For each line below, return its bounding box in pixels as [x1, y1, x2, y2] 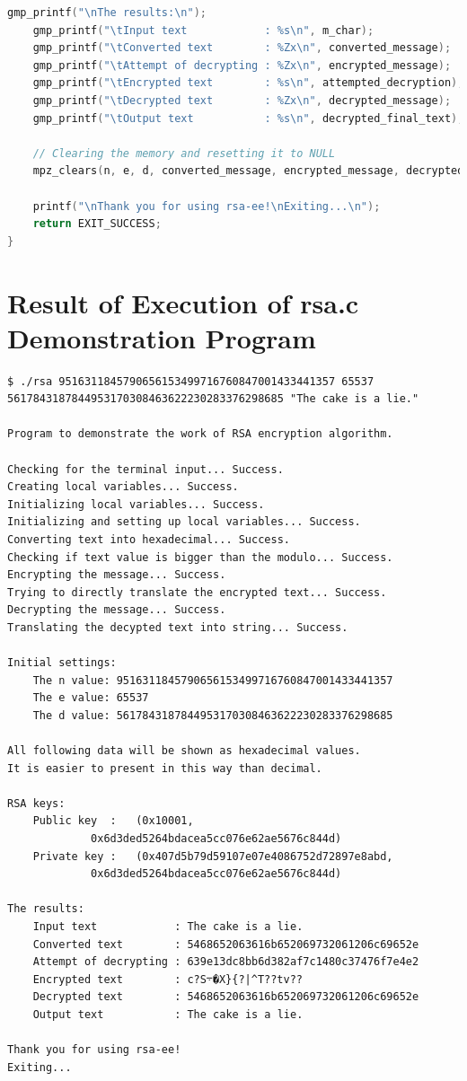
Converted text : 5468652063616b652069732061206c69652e [32, 937, 419, 951]
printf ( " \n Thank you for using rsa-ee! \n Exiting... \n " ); [32, 199, 381, 213]
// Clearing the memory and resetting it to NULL [32, 146, 336, 160]
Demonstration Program [7, 319, 316, 356]
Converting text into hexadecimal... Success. [7, 532, 290, 546]
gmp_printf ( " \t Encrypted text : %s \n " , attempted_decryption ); [32, 76, 464, 90]
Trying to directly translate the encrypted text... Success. [7, 585, 387, 599]
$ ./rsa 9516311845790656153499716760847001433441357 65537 [7, 374, 374, 388]
